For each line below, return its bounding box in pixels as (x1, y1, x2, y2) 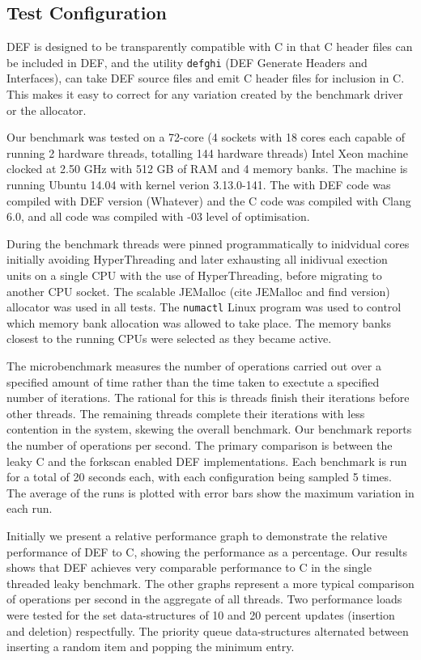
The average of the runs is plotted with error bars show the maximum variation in (6, 484, 415, 501)
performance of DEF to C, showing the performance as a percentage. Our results (6, 543, 408, 560)
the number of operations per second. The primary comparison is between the (6, 436, 393, 453)
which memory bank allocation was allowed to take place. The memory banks (6, 314, 392, 331)
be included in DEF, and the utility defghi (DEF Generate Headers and (6, 53, 368, 70)
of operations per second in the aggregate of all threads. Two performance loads (6, 590, 402, 607)
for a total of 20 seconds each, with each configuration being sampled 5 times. (6, 468, 392, 485)
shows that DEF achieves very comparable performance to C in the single (6, 559, 372, 576)
